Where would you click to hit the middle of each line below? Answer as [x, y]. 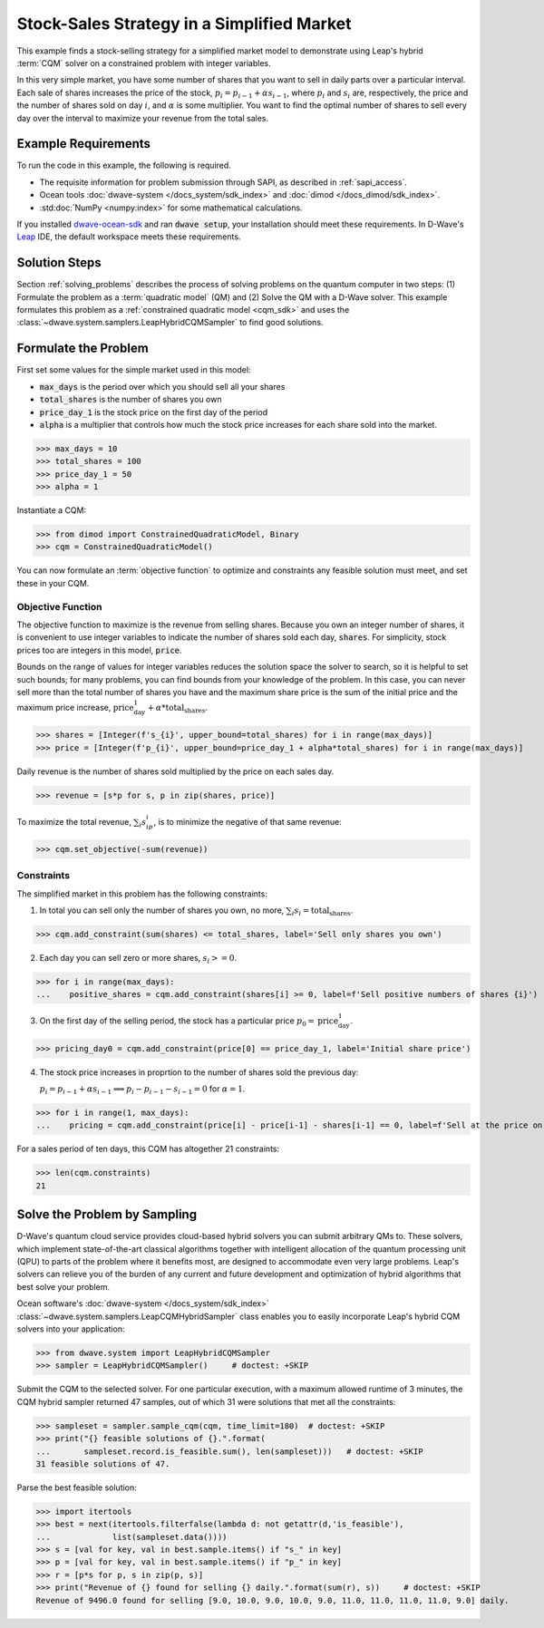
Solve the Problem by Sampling [107, 1215]
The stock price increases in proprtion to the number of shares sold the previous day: [199, 1072]
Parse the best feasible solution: [77, 1487]
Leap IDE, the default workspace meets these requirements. [129, 237]
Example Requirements [84, 144]
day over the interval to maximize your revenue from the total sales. [143, 118]
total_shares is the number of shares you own [131, 400]
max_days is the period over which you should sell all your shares [162, 386]
